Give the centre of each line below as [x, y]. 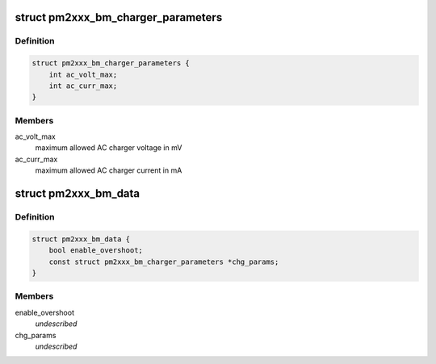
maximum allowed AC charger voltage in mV [109, 148]
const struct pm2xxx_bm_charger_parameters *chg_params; [164, 261]
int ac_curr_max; [83, 86]
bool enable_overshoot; [96, 251]
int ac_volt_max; [83, 74]
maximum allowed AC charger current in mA [109, 170]
